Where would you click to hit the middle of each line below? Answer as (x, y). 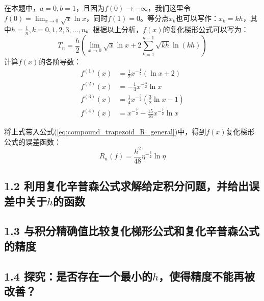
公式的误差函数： (33, 141)
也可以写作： (197, 18)
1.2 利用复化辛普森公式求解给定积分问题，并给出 (126, 186)
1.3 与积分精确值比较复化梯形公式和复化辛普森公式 (132, 231)
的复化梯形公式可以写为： (206, 29)
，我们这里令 (169, 8)
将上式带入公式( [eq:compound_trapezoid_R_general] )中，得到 (105, 132)
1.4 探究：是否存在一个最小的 (78, 276)
